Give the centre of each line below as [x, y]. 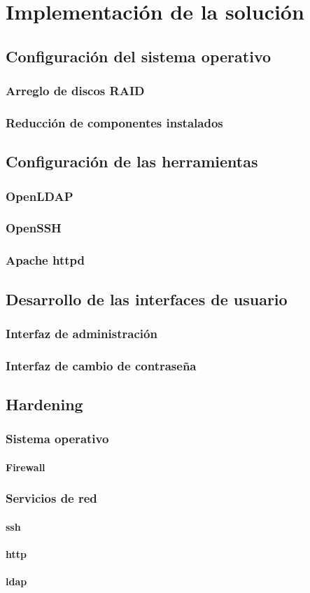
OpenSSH [34, 228]
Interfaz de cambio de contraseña [101, 365]
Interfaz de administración [82, 333]
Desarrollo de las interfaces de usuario [147, 299]
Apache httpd [45, 260]
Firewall [26, 467]
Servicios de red [51, 498]
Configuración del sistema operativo [139, 56]
